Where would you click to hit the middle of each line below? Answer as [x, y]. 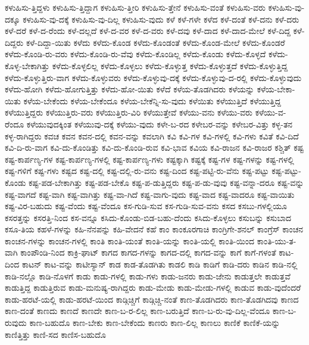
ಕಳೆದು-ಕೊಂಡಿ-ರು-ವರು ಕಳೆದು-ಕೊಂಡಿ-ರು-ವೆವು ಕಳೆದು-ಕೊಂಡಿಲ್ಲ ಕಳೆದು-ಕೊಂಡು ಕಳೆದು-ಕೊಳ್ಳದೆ [135, 54]
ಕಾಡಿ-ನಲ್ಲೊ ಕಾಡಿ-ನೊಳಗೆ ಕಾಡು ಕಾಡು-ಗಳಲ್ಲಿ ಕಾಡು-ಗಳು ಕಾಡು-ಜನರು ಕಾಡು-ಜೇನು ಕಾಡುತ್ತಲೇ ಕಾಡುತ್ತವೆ [148, 276]
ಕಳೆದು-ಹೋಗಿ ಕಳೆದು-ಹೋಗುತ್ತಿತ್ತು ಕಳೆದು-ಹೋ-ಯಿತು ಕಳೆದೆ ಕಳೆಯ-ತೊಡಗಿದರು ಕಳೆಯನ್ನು [130, 89]
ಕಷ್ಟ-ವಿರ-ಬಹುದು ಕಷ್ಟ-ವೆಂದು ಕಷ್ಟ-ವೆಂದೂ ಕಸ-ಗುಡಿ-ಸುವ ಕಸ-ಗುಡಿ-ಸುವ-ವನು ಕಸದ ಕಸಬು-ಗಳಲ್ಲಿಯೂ [146, 206]
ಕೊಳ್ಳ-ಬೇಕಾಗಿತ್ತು [27, 65]
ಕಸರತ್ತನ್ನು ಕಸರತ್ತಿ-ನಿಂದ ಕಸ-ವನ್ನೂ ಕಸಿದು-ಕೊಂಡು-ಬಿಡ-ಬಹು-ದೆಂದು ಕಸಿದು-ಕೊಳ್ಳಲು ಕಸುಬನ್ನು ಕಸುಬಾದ [148, 217]
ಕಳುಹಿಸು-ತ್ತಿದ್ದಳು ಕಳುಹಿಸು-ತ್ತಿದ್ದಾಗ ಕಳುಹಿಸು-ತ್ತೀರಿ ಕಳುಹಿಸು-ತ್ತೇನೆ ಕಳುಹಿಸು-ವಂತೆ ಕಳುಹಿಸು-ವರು [135, 7]
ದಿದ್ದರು [14, 42]
